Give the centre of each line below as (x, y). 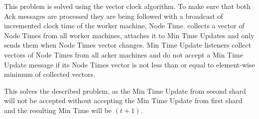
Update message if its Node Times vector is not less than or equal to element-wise (129, 64)
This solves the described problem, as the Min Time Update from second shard (125, 90)
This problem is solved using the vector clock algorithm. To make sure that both (128, 6)
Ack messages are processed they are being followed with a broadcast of (114, 16)
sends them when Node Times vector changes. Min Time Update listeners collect (128, 45)
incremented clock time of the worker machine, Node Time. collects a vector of (124, 26)
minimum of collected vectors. (50, 74)
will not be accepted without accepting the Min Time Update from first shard (123, 100)
